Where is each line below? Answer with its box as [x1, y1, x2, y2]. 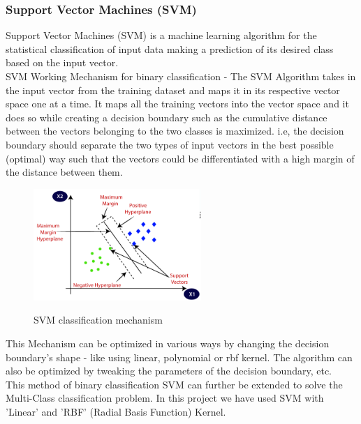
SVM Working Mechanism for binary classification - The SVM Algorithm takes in [6, 69, 356, 83]
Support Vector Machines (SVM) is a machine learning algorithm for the [6, 28, 317, 43]
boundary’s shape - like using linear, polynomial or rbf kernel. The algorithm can [6, 349, 353, 364]
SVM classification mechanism [34, 312, 163, 327]
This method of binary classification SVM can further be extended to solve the [6, 377, 343, 391]
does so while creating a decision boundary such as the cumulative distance [6, 109, 327, 124]
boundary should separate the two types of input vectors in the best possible [6, 137, 334, 151]
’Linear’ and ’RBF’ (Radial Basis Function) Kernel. [6, 404, 226, 418]
